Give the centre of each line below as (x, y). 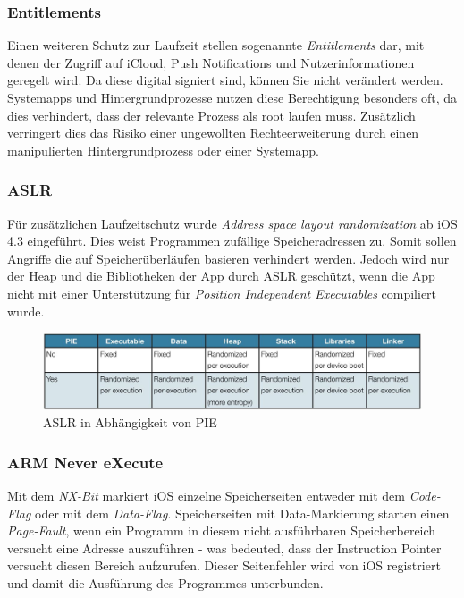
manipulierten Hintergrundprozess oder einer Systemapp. (163, 150)
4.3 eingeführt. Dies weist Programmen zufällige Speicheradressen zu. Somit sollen (232, 241)
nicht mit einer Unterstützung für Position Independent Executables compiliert (222, 293)
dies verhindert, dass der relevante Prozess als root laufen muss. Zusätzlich (211, 115)
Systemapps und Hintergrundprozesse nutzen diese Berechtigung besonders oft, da (232, 97)
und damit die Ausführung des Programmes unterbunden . (165, 583)
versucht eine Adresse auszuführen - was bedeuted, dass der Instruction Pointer (224, 547)
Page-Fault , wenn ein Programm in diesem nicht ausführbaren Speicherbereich (222, 531)
